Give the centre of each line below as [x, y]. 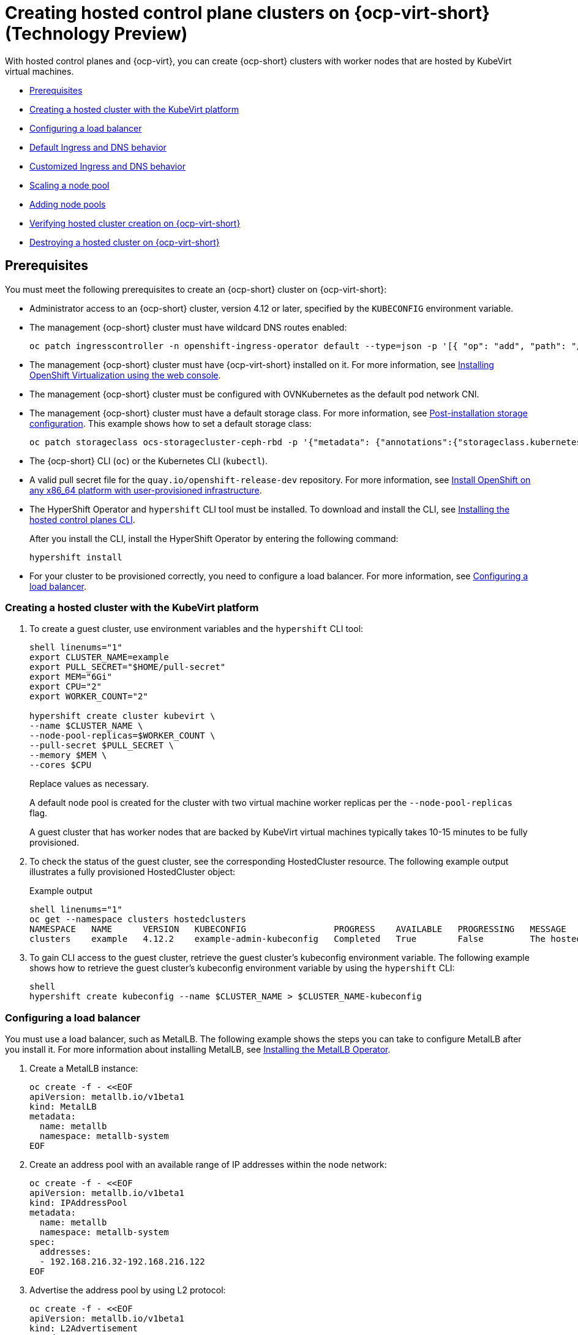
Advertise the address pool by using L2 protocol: [128, 1290]
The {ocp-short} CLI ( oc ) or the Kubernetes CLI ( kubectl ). [148, 461]
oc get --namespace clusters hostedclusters [138, 919]
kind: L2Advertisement [84, 1329]
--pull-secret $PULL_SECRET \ [102, 746]
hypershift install [76, 557]
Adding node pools [68, 204]
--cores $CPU [61, 765]
